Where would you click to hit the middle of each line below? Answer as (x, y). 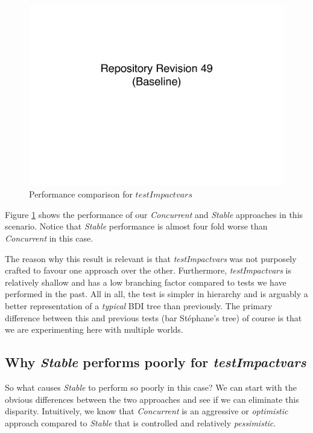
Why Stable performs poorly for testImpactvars (156, 362)
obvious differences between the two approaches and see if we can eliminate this (152, 399)
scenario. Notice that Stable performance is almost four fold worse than (136, 226)
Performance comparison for (81, 194)
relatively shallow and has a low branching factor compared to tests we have (146, 282)
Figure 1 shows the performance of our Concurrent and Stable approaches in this (154, 214)
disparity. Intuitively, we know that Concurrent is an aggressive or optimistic (147, 411)
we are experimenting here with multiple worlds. (94, 329)
